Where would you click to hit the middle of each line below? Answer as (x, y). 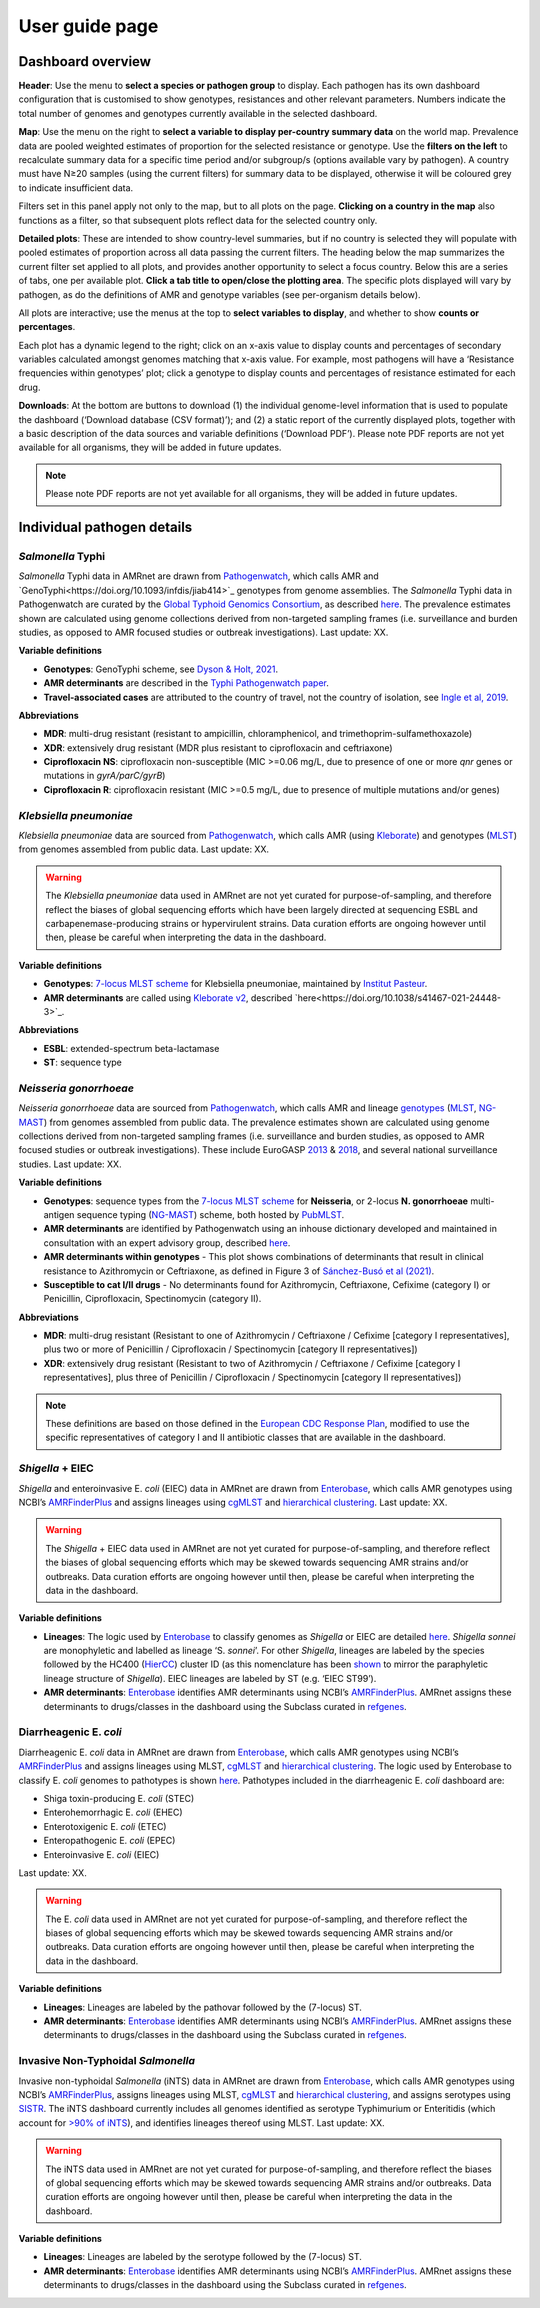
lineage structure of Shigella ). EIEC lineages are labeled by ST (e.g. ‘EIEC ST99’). (210, 1678)
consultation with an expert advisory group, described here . (167, 1242)
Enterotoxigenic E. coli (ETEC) (105, 1826)
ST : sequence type (82, 1062)
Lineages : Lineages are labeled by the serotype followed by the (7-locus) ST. (202, 2257)
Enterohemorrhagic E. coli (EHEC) (113, 1812)
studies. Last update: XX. (70, 1164)
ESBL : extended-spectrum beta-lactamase (131, 1048)
